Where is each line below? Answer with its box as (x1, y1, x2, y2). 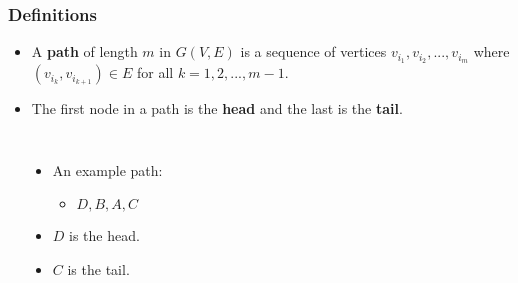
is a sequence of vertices (240, 41, 387, 62)
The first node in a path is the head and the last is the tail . (31, 98, 403, 119)
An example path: (52, 159, 163, 180)
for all (136, 62, 174, 83)
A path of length (31, 41, 138, 62)
